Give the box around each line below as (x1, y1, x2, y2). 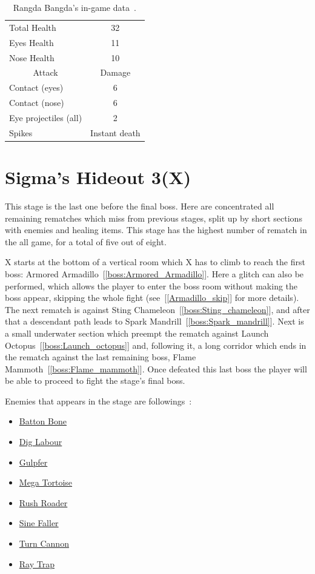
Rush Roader (19, 496, 68, 509)
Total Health (9, 21, 56, 33)
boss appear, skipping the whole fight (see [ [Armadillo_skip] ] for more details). (5, 291, 299, 304)
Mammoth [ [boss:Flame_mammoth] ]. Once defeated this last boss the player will (5, 362, 307, 375)
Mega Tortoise (19, 476, 73, 489)
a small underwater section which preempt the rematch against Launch (5, 326, 269, 339)
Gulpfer (19, 455, 48, 468)
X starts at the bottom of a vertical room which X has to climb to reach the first (5, 256, 305, 268)
